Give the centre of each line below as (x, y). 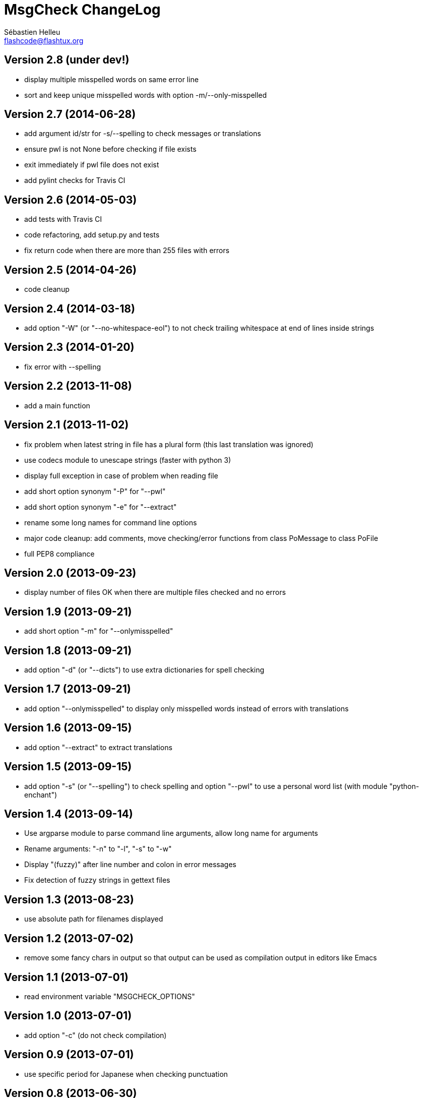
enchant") (41, 795)
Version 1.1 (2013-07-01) (66, 977)
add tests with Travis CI (63, 219)
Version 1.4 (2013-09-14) (69, 814)
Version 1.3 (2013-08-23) (69, 899)
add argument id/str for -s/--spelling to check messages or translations (143, 134)
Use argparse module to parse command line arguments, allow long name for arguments (171, 833)
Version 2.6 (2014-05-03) (71, 200)
